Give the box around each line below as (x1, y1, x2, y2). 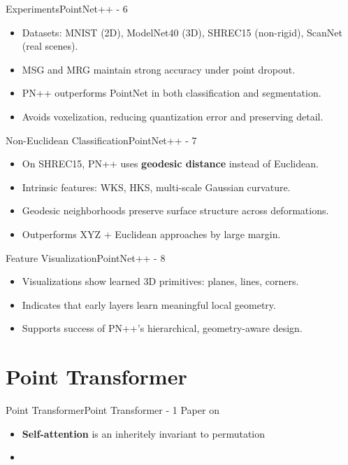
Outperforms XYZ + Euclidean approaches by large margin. (22, 226, 281, 241)
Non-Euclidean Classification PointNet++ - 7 (6, 132, 197, 147)
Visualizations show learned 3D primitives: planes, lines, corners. (22, 274, 299, 289)
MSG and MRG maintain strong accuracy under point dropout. (22, 62, 296, 76)
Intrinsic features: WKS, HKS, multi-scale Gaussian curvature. (22, 179, 291, 194)
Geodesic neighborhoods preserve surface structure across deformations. (22, 203, 329, 218)
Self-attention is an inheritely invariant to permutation (22, 426, 266, 440)
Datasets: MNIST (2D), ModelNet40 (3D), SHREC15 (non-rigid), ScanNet (22, 25, 342, 39)
